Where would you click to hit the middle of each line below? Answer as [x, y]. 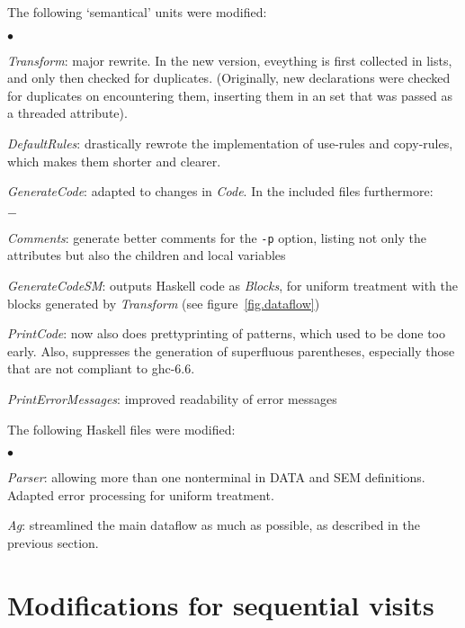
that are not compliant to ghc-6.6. [101, 368]
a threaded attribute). [67, 113]
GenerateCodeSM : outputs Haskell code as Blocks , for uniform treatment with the [232, 285]
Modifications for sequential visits [221, 604]
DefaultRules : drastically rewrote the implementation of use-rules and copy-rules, [230, 143]
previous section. [53, 542]
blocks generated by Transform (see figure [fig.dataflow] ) [164, 303]
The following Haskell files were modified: [121, 429]
